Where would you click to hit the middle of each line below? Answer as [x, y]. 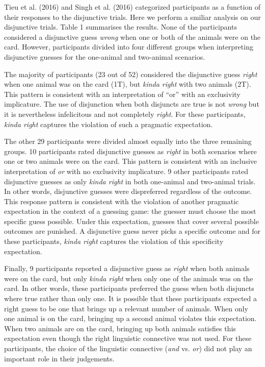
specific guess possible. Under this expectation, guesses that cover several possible [131, 221]
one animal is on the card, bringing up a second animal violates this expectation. [130, 318]
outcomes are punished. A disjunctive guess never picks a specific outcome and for [132, 231]
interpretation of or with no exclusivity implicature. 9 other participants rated [126, 171]
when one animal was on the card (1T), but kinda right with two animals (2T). [128, 84]
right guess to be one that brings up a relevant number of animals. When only [126, 308]
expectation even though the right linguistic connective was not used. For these [128, 338]
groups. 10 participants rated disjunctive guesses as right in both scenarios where [130, 151]
